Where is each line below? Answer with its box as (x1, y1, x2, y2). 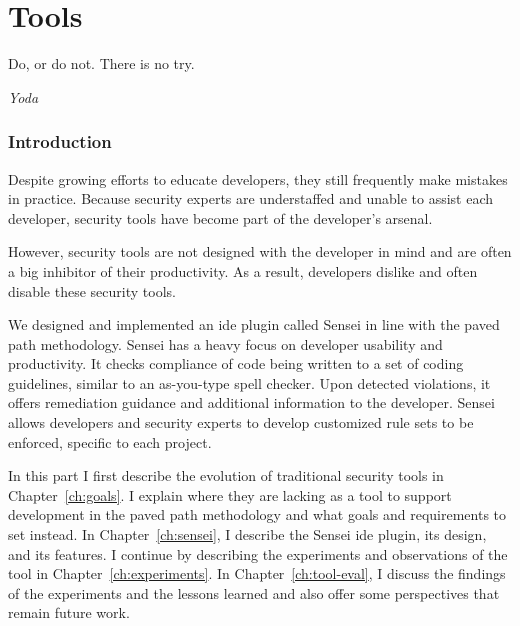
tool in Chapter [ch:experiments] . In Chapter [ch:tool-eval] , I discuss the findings (8, 563, 506, 584)
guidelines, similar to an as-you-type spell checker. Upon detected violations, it (8, 372, 491, 393)
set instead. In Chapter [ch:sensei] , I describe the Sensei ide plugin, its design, (8, 524, 487, 545)
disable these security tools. (8, 280, 176, 301)
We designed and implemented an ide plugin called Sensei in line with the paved (8, 314, 500, 335)
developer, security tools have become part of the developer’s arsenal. (8, 207, 433, 228)
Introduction (8, 129, 112, 154)
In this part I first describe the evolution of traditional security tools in (8, 465, 444, 486)
